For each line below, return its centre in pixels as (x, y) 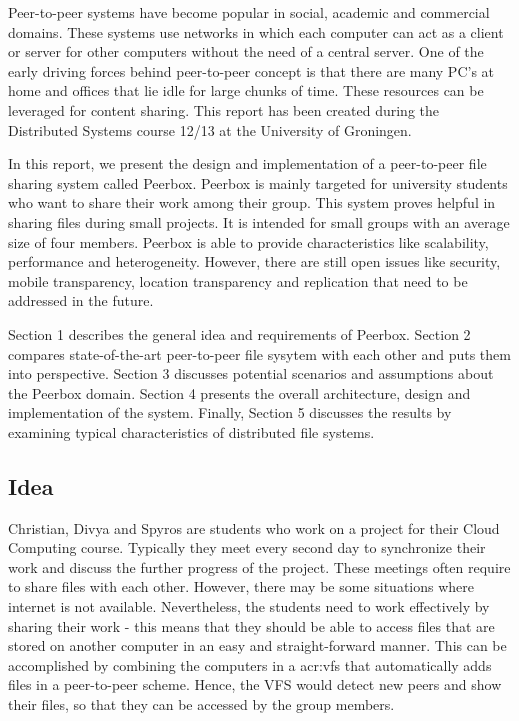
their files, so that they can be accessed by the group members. (201, 704)
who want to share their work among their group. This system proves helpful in (252, 202)
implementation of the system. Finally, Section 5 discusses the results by (230, 412)
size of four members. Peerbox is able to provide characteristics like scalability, (248, 241)
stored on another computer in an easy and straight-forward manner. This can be (257, 645)
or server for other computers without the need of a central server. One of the (246, 51)
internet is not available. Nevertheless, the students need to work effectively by (249, 606)
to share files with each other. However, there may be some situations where (241, 586)
